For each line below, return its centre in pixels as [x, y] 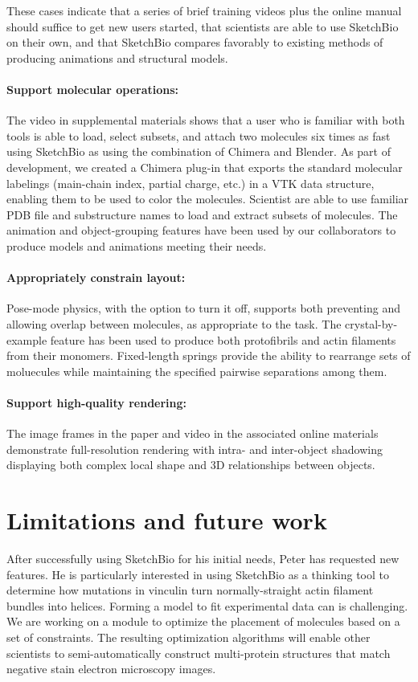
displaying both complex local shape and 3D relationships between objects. [191, 465]
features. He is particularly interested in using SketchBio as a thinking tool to [198, 574]
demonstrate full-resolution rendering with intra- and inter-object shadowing [195, 449]
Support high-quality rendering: [97, 402]
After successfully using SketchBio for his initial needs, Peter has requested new [203, 558]
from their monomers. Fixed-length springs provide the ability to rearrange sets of [209, 355]
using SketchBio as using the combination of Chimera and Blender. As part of [199, 151]
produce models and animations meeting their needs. [137, 245]
